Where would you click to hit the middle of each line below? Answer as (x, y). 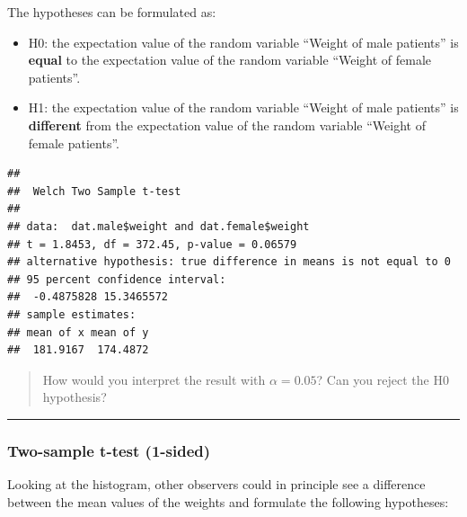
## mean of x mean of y (78, 332)
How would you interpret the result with (154, 379)
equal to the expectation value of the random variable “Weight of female (230, 60)
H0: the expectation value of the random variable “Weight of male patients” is (243, 42)
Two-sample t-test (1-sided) (109, 450)
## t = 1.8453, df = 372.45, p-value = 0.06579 (152, 244)
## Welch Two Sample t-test (94, 191)
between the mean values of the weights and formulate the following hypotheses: (228, 501)
